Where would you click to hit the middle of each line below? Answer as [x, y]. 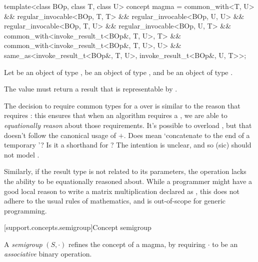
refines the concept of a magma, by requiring [137, 244]
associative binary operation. [48, 254]
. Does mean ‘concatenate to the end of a [187, 135]
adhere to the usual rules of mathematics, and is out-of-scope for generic [115, 201]
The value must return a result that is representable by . [91, 89]
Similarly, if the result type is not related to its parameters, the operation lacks [125, 171]
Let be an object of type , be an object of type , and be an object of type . [118, 72]
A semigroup [23, 244]
